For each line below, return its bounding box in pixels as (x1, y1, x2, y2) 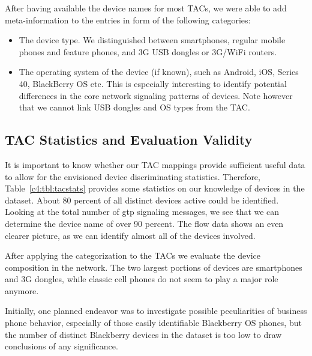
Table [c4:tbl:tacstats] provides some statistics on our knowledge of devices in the (5, 182, 305, 195)
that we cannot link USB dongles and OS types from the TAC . (19, 101, 250, 113)
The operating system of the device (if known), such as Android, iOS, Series (19, 65, 299, 78)
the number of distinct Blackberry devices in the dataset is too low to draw (5, 328, 282, 340)
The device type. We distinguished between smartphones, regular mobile (19, 34, 286, 46)
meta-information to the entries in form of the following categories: (5, 13, 251, 26)
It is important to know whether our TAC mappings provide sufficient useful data (5, 158, 305, 170)
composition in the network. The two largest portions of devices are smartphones (5, 261, 302, 273)
